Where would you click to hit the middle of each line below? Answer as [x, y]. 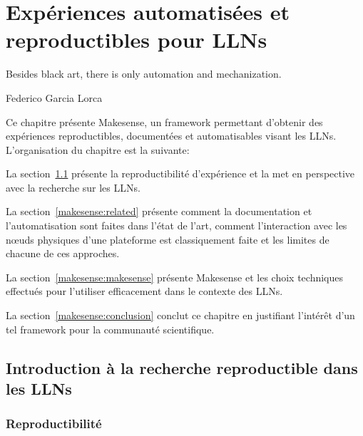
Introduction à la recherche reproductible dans [182, 367]
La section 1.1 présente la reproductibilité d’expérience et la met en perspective [180, 173]
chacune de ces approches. [63, 253]
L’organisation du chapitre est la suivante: [98, 149]
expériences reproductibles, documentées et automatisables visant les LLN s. [171, 136]
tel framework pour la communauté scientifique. [110, 329]
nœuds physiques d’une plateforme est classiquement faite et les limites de [168, 239]
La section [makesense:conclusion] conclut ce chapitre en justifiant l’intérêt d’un [180, 315]
